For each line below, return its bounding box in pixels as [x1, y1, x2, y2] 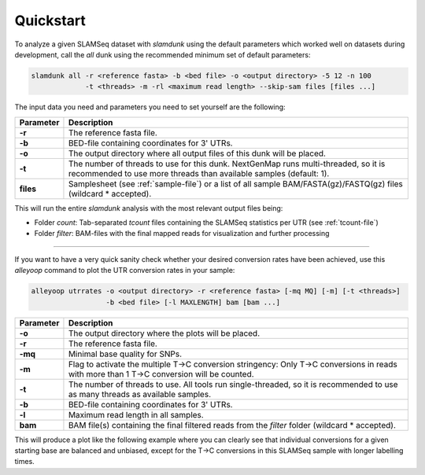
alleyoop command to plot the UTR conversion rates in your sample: [14, 266, 235, 275]
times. [14, 457, 35, 466]
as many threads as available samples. [68, 388, 212, 400]
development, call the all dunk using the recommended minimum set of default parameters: [14, 50, 311, 59]
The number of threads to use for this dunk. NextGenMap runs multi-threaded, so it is [68, 158, 386, 169]
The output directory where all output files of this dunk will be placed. [68, 148, 327, 159]
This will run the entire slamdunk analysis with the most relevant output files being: [14, 203, 283, 212]
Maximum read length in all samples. [68, 409, 204, 420]
